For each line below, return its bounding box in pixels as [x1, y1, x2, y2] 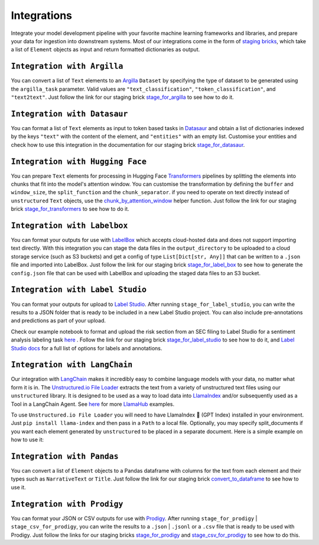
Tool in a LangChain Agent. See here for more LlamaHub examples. [11, 400, 174, 408]
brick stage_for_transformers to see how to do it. [11, 205, 129, 212]
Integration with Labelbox [11, 221, 128, 230]
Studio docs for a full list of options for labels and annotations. [11, 344, 162, 351]
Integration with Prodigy [11, 499, 123, 509]
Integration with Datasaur [11, 109, 128, 118]
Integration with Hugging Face [11, 157, 147, 166]
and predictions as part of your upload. [11, 317, 106, 324]
